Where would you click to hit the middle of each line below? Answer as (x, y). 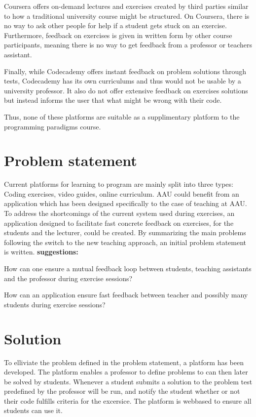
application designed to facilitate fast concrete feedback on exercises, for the (119, 223)
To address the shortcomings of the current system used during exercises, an (119, 213)
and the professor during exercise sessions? (68, 278)
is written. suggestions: (41, 252)
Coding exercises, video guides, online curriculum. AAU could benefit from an (122, 193)
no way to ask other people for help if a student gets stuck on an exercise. (115, 25)
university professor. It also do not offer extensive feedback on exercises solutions (126, 90)
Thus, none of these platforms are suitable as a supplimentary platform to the (122, 116)
